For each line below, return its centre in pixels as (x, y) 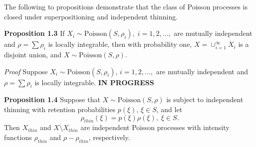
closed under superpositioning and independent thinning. (91, 16)
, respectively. (109, 137)
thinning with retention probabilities (60, 109)
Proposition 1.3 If (34, 33)
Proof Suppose (26, 71)
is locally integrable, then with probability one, (120, 44)
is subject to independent (205, 99)
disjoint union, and (33, 54)
